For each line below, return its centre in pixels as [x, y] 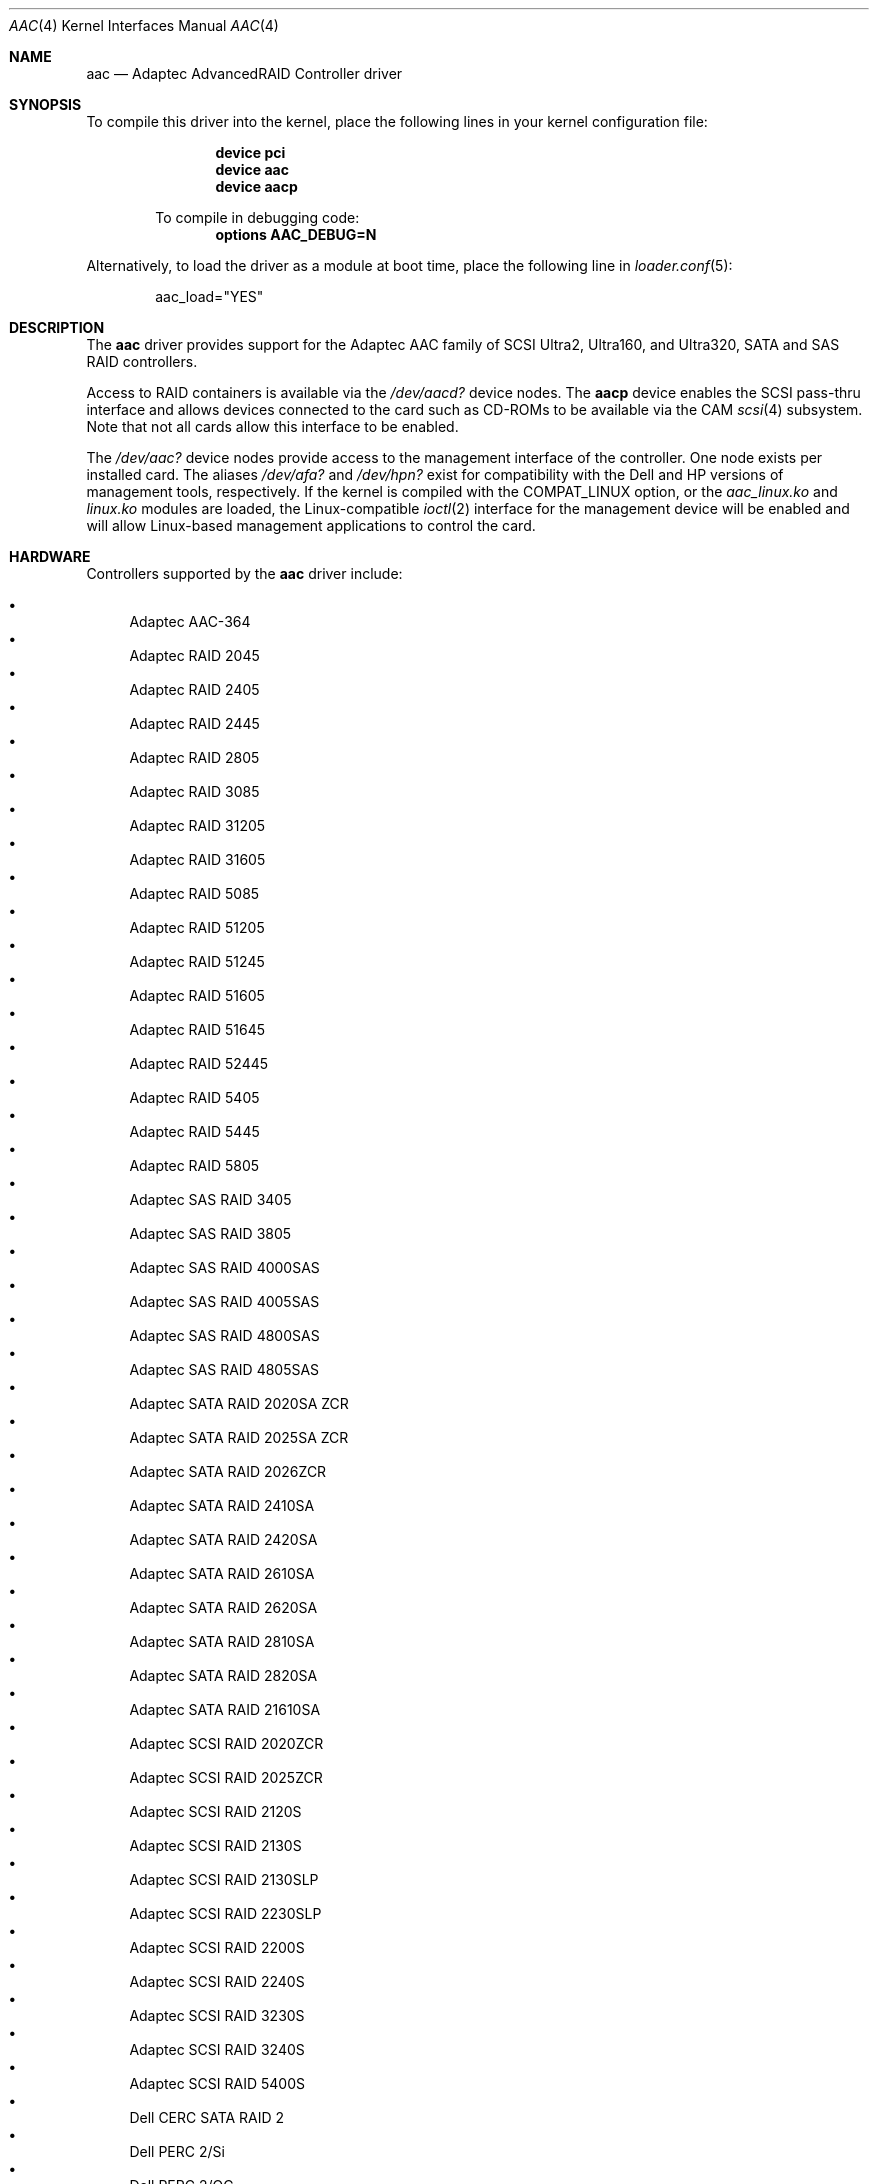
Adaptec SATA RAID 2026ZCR [228, 1471]
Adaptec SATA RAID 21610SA [225, 1709]
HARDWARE [50, 556]
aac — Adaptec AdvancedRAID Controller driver [244, 73]
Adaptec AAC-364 [190, 621]
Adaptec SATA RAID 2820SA [223, 1675]
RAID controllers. [142, 361]
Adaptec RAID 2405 [194, 689]
